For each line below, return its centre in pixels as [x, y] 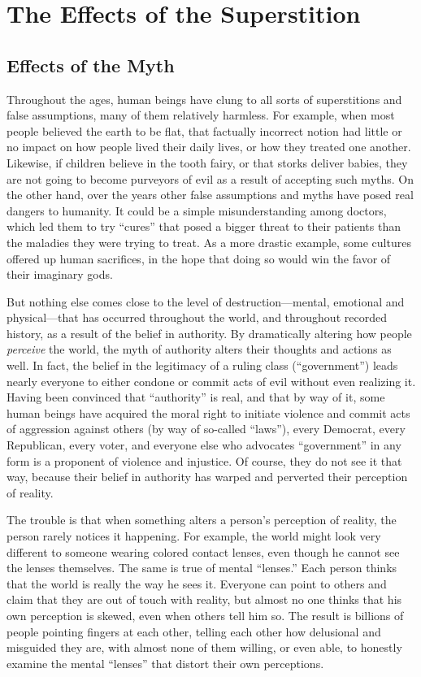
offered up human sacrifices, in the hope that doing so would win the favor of [199, 258]
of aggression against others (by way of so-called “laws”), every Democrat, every [206, 429]
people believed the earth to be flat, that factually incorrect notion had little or [204, 130]
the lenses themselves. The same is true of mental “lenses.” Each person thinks [202, 568]
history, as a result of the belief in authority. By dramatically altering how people [209, 333]
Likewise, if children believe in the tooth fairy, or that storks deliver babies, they [207, 162]
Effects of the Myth [91, 65]
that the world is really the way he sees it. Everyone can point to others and [197, 583]
